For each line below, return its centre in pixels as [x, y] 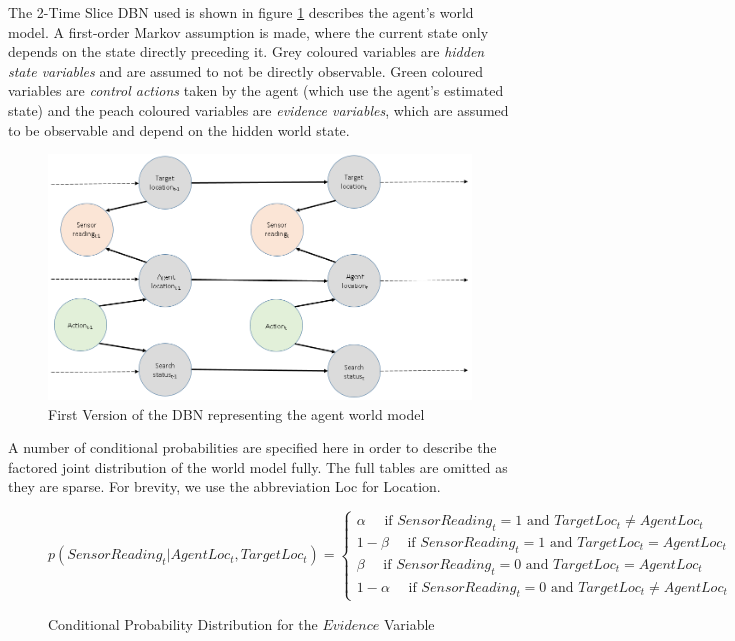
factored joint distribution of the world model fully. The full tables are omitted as [258, 466]
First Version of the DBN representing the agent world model [236, 413]
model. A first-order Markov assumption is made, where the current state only [248, 31]
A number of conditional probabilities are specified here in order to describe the [252, 447]
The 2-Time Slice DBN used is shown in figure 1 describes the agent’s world [241, 12]
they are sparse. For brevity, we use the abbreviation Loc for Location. [224, 486]
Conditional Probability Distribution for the [183, 623]
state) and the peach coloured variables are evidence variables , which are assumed [258, 109]
